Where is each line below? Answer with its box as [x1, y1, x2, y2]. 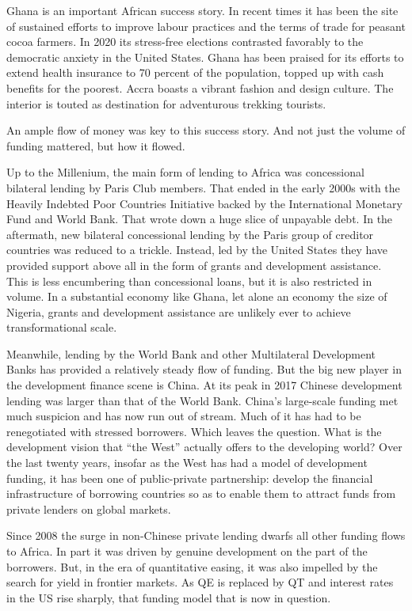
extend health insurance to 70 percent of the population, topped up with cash [6, 64, 384, 81]
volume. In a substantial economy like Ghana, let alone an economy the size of [6, 288, 387, 305]
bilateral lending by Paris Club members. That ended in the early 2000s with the [6, 179, 400, 195]
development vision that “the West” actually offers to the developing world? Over [6, 438, 402, 455]
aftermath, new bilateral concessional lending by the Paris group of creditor [6, 226, 374, 242]
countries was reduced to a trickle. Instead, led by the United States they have [6, 241, 388, 258]
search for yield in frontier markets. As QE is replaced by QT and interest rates [6, 574, 394, 590]
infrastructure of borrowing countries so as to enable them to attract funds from [6, 485, 396, 502]
